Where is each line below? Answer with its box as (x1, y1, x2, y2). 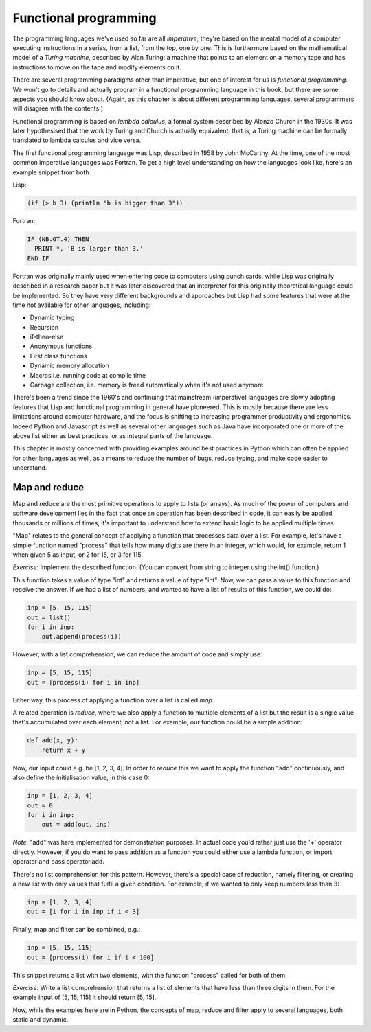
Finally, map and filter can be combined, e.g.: (12, 926, 141, 934)
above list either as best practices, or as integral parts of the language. (12, 431, 213, 439)
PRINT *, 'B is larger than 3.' (34, 244, 144, 253)
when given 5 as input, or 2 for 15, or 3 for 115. (12, 551, 144, 559)
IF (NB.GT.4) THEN (27, 235, 89, 243)
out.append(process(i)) (41, 632, 122, 641)
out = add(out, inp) (41, 821, 111, 829)
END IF (27, 254, 49, 262)
